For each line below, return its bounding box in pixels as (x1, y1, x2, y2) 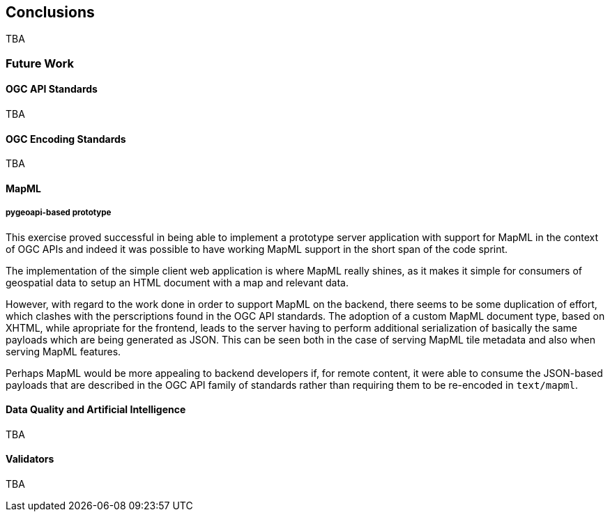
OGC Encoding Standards (6, 132, 126, 145)
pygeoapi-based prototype (6, 208, 112, 218)
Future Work (6, 56, 74, 70)
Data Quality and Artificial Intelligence (6, 403, 186, 416)
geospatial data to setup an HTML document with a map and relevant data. (6, 276, 349, 288)
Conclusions (6, 3, 95, 21)
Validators (6, 453, 54, 465)
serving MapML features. (6, 345, 121, 357)
